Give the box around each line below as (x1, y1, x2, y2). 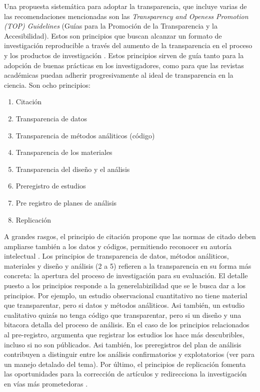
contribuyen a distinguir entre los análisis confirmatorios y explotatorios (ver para (4, 349, 254, 359)
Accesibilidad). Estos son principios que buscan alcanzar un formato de (4, 30, 222, 41)
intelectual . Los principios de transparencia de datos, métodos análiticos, (4, 251, 229, 261)
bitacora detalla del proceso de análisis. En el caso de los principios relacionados (4, 319, 249, 330)
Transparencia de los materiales (15, 147, 112, 157)
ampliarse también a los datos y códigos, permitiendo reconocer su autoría (4, 241, 232, 251)
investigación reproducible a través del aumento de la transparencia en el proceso (4, 40, 252, 51)
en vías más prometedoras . (4, 378, 88, 388)
